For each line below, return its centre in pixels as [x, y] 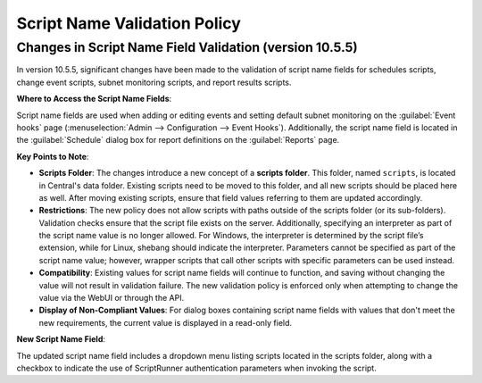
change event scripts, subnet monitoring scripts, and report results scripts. [154, 82]
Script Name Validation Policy [129, 23]
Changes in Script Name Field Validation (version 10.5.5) [187, 47]
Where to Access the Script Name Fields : [94, 99]
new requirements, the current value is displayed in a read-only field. [166, 322]
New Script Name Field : [61, 339]
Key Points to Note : [53, 156]
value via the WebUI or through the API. [112, 298]
